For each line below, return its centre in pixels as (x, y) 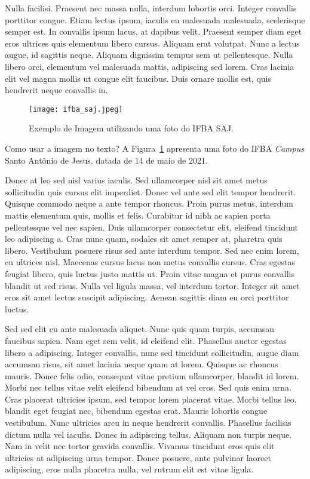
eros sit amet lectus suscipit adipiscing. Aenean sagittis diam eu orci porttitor (147, 297)
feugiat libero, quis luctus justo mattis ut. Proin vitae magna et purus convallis (150, 273)
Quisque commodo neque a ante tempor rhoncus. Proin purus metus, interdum (149, 203)
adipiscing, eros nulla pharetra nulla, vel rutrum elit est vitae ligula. (129, 469)
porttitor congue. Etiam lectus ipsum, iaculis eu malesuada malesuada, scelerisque (155, 19)
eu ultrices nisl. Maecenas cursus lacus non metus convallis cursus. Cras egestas (150, 262)
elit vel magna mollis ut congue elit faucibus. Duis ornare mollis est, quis (138, 78)
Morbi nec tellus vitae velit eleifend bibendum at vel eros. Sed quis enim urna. (148, 387)
